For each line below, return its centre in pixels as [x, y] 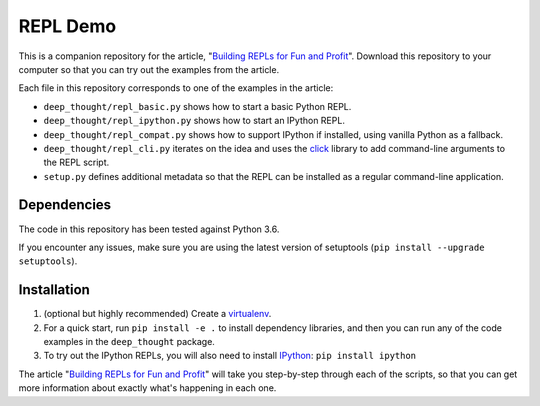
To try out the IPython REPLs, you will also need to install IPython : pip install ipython [230, 356]
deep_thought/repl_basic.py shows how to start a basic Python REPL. [197, 106]
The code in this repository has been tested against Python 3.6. [149, 229]
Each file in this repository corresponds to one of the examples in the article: [176, 88]
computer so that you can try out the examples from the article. [149, 69]
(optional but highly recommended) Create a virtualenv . [157, 314]
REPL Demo [67, 26]
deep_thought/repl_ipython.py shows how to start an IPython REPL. [194, 121]
